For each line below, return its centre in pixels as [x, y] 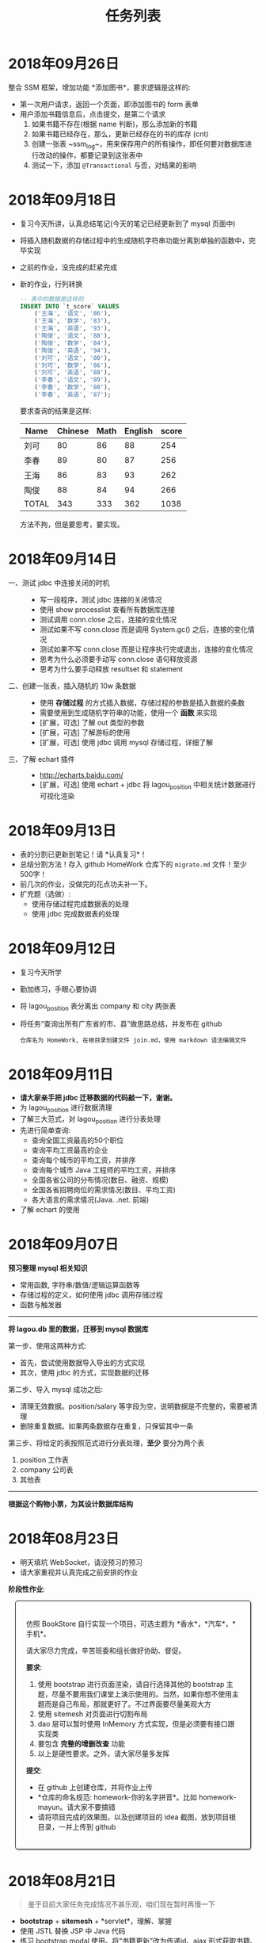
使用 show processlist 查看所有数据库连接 [107, 609]
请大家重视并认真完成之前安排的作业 [79, 1572]
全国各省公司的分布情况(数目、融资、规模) [100, 1180]
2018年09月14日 [63, 559]
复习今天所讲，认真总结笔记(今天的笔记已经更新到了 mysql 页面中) [127, 224]
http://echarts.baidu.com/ [82, 775]
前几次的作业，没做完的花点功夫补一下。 [85, 884]
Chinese [73, 430]
